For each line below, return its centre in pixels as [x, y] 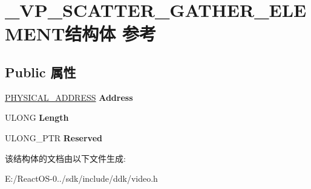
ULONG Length [37, 117]
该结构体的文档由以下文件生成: [65, 158]
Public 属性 [41, 72]
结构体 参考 [111, 34]
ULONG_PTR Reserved [54, 137]
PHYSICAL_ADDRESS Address [69, 97]
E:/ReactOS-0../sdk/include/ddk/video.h [81, 178]
